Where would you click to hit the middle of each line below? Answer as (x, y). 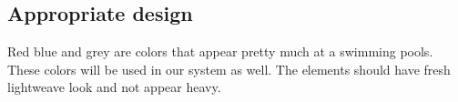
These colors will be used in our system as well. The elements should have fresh (229, 69)
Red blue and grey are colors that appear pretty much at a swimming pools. (220, 51)
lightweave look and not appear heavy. (114, 87)
